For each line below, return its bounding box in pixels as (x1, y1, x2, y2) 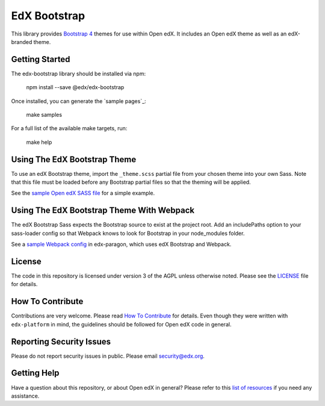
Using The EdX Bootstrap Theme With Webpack (11, 205, 195, 216)
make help (26, 139, 52, 146)
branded (11, 38, 32, 45)
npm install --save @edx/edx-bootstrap (26, 84, 125, 91)
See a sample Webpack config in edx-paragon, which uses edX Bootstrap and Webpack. (11, 241, 232, 248)
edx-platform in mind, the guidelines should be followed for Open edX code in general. (11, 320, 232, 328)
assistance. (11, 392, 40, 399)
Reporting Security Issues (11, 336, 111, 346)
